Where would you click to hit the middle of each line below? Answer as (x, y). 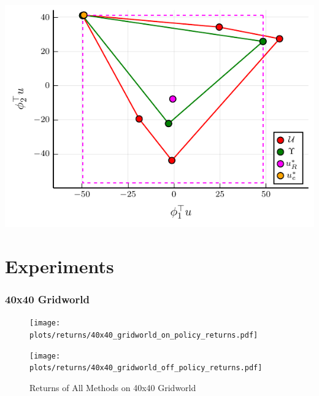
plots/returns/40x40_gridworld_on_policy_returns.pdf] (144, 335)
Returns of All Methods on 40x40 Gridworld (113, 387)
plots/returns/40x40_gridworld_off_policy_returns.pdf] (146, 368)
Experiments (60, 266)
